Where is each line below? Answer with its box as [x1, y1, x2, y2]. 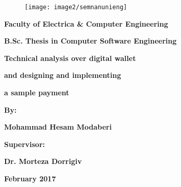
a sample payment [4, 87, 70, 98]
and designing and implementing [4, 70, 121, 80]
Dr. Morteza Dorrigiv [4, 156, 82, 167]
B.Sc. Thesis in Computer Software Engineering [4, 35, 177, 46]
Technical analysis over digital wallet [4, 52, 136, 63]
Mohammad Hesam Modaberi [4, 121, 112, 132]
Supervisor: [4, 138, 45, 149]
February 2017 [4, 173, 56, 183]
